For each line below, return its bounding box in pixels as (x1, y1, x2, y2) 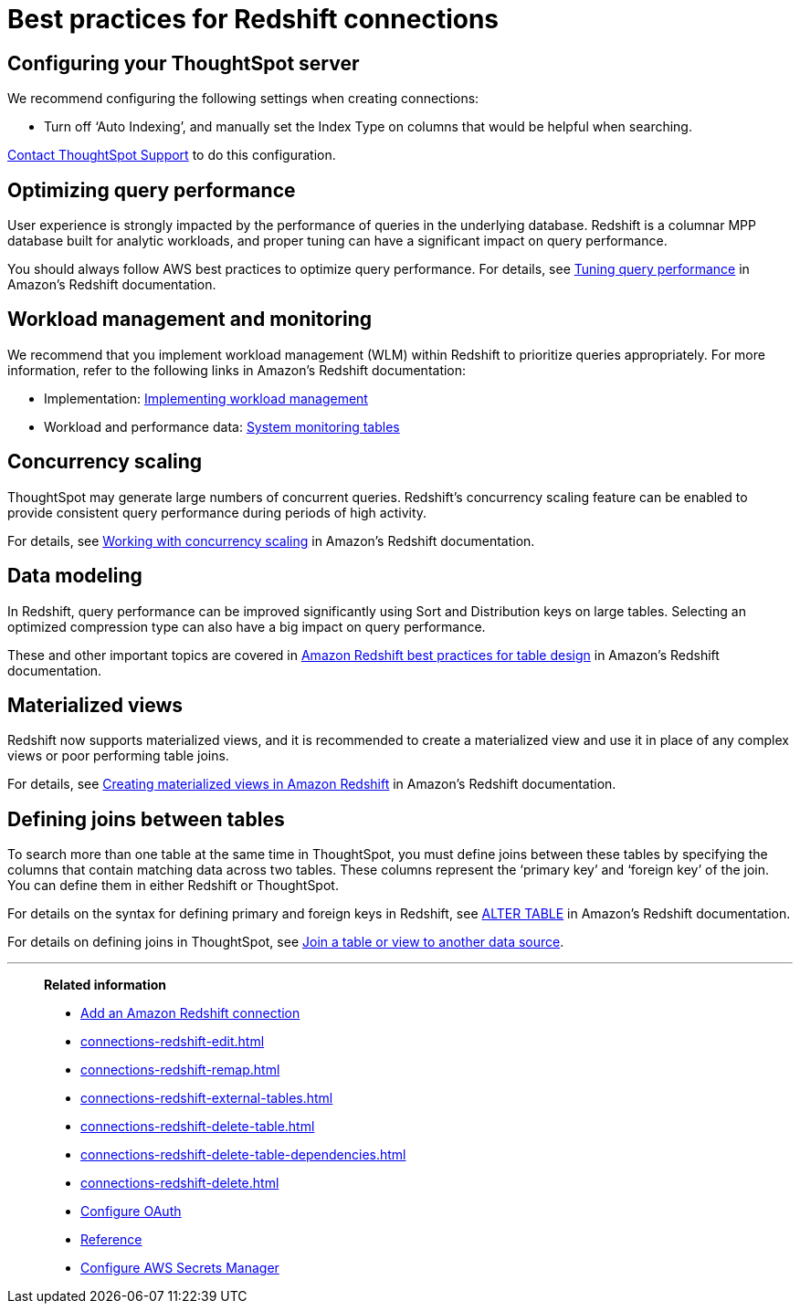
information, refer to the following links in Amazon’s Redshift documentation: (7, 362, 467, 378)
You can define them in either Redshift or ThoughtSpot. (7, 877, 339, 894)
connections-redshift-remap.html (80, 1062, 280, 1078)
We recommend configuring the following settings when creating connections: (7, 90, 479, 107)
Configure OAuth (80, 1203, 182, 1220)
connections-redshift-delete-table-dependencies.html (80, 1147, 406, 1163)
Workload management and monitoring (7, 308, 372, 331)
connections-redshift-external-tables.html (80, 1090, 333, 1106)
